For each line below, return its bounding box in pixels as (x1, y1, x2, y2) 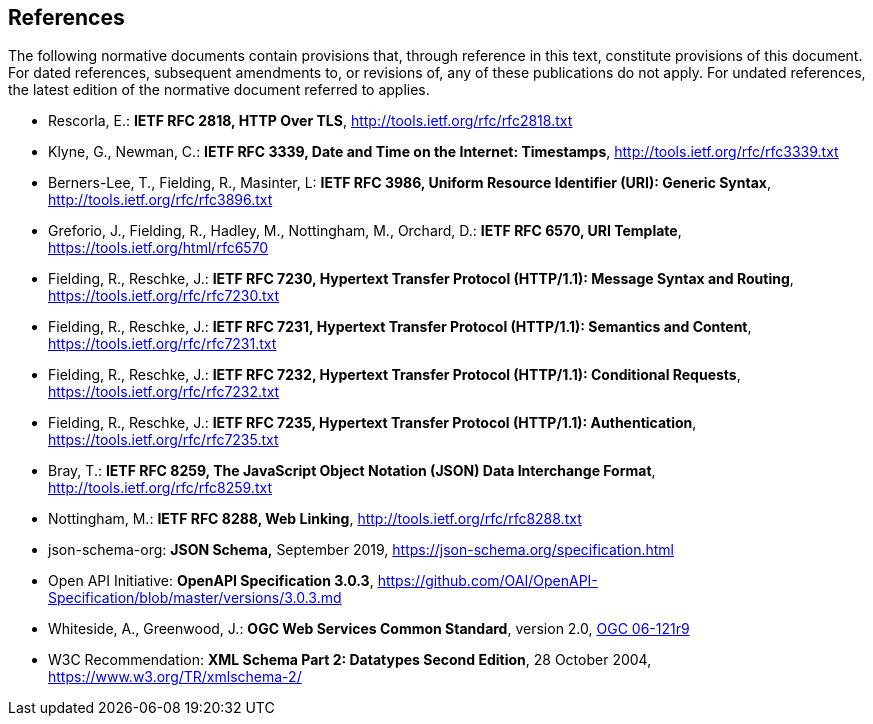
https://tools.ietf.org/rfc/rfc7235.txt (48, 431, 279, 449)
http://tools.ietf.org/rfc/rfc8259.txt (48, 479, 272, 497)
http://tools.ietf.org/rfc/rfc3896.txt (48, 191, 273, 209)
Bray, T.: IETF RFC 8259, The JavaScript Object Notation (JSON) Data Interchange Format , (48, 462, 656, 480)
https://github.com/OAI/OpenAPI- (377, 572, 598, 590)
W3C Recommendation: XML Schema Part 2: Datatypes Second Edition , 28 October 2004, (48, 651, 652, 669)
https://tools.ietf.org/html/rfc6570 (48, 239, 269, 257)
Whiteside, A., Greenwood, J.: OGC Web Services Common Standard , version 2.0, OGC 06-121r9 (48, 620, 690, 638)
